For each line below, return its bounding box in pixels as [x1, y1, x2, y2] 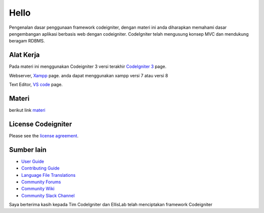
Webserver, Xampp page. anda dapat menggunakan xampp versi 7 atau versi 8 [9, 72, 168, 78]
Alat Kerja [9, 51, 40, 59]
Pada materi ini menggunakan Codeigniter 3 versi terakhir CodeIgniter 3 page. [9, 64, 167, 69]
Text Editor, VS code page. [9, 82, 63, 87]
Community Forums [21, 179, 61, 185]
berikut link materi [9, 107, 46, 113]
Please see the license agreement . [9, 132, 79, 139]
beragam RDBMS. [9, 38, 45, 44]
